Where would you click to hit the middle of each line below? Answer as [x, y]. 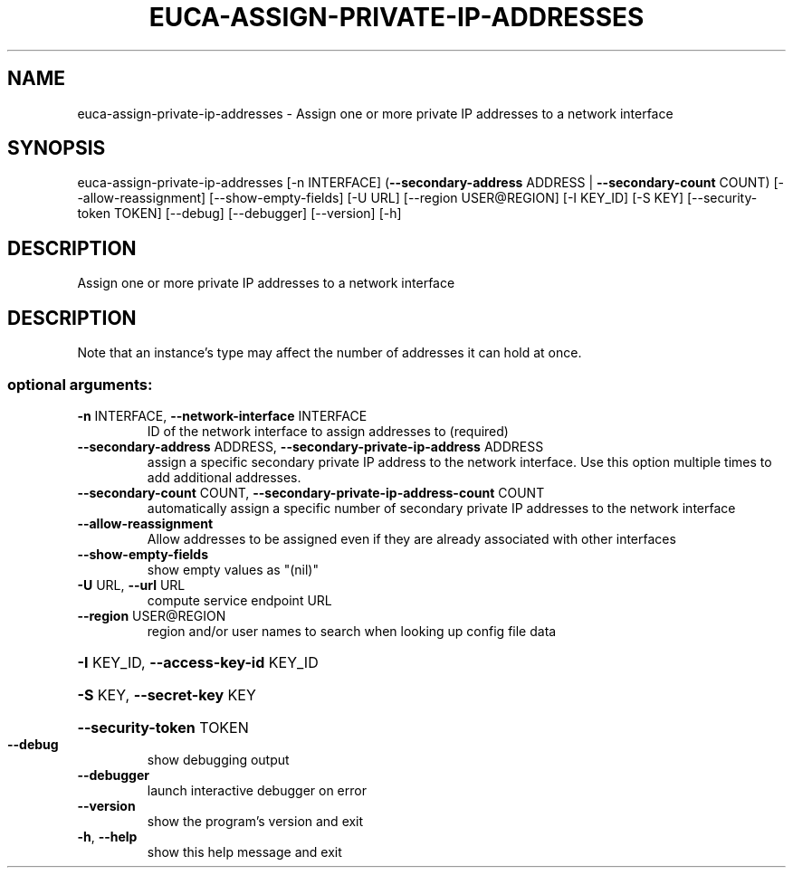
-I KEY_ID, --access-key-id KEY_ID [198, 662]
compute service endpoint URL [239, 600]
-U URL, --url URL [131, 585]
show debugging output [218, 759]
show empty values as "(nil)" [233, 569]
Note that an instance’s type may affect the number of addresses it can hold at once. [330, 353]
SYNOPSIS [57, 148]
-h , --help [107, 836]
